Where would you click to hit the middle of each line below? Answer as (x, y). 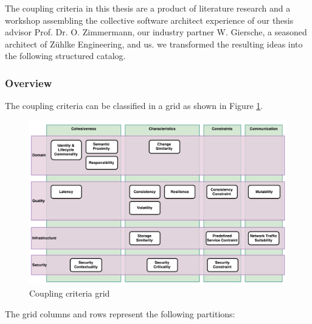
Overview (29, 83)
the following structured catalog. (65, 56)
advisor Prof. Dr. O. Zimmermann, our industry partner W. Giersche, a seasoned (156, 32)
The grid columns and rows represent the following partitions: (120, 313)
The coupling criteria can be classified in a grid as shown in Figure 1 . (134, 106)
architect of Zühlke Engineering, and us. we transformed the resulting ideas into (154, 44)
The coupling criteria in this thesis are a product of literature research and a (148, 8)
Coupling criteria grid (70, 293)
